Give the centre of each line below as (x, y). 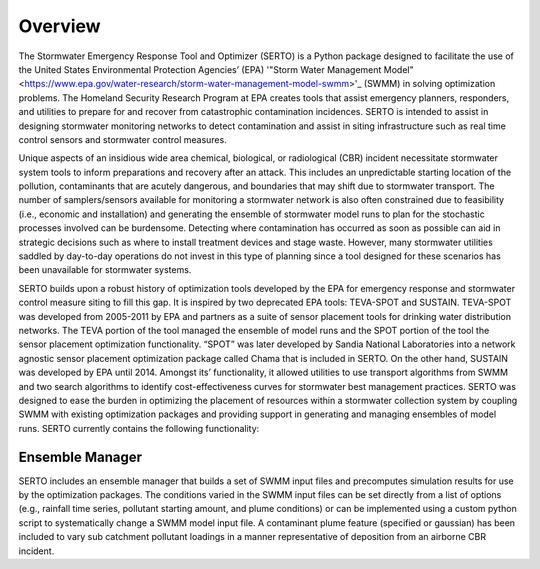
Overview (59, 26)
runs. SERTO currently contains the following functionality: (139, 428)
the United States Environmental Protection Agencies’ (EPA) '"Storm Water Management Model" (216, 69)
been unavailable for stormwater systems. (105, 270)
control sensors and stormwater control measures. (122, 139)
